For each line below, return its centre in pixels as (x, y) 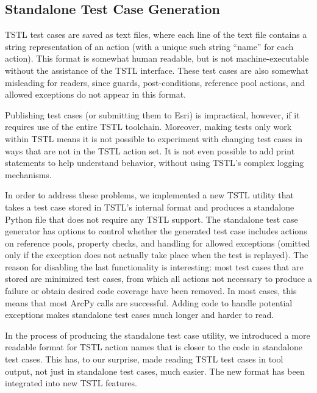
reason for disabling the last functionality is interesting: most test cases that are (154, 266)
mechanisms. (28, 174)
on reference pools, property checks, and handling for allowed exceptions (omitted (158, 243)
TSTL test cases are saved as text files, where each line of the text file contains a (156, 34)
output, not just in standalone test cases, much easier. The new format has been (155, 371)
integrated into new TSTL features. (71, 383)
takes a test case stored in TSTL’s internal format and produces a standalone (150, 207)
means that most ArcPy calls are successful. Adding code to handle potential (149, 302)
